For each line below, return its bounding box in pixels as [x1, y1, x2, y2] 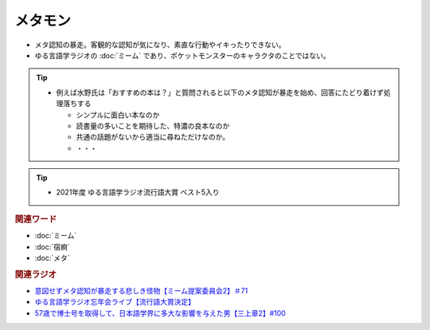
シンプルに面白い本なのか [76, 110, 160, 120]
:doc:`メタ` [34, 253, 71, 262]
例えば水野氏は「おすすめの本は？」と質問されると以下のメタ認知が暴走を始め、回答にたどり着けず [56, 88, 384, 97]
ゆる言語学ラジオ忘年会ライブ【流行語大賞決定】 [34, 297, 195, 307]
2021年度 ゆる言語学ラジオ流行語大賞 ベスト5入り [56, 187, 220, 197]
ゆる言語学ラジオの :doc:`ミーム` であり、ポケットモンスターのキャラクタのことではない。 [34, 50, 330, 60]
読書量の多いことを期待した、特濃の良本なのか [76, 120, 230, 131]
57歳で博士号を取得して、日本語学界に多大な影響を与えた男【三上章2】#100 [34, 308, 286, 318]
